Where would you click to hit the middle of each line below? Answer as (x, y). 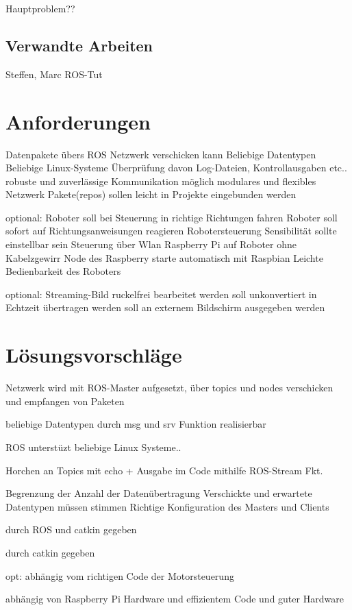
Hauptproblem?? (40, 8)
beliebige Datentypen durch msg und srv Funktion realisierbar (136, 424)
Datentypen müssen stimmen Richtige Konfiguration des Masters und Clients (167, 506)
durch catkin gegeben (50, 552)
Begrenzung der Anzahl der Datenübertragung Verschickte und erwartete (159, 493)
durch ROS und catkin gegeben (71, 529)
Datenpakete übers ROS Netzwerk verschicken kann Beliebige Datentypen (161, 154)
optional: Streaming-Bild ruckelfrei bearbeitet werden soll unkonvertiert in (161, 294)
